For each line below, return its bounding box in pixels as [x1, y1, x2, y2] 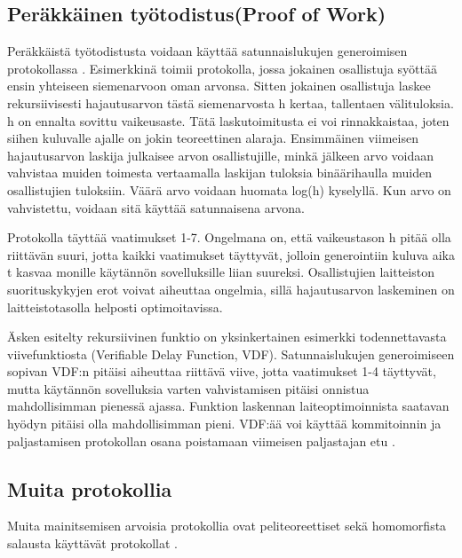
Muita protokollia [7, 475, 172, 502]
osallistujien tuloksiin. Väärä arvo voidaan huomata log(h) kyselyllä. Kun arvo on [7, 180, 451, 199]
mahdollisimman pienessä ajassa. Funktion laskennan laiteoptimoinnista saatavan [7, 397, 450, 415]
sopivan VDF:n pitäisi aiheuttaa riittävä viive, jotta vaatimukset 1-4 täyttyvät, [7, 362, 436, 381]
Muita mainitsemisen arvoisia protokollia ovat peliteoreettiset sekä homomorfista [7, 516, 447, 535]
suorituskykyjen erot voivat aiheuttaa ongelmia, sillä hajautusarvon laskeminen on [7, 279, 455, 298]
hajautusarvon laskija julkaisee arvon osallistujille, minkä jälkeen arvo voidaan [7, 145, 434, 164]
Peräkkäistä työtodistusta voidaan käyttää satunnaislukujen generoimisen [7, 42, 408, 60]
